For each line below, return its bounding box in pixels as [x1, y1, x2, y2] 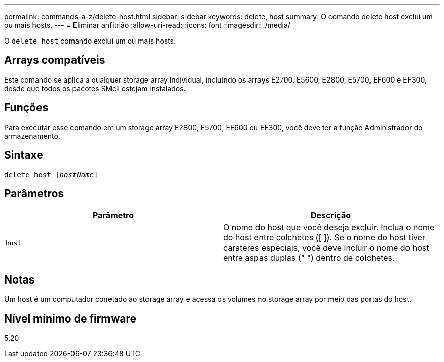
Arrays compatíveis [4, 54, 105, 67]
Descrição [310, 210, 351, 221]
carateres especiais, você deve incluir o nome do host [223, 243, 429, 253]
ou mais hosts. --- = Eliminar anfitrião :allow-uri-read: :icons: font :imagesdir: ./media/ [4, 21, 290, 29]
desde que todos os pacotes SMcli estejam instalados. [4, 84, 186, 93]
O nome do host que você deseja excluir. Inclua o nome [223, 222, 435, 233]
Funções [4, 101, 49, 114]
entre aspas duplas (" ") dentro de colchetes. [223, 253, 395, 263]
